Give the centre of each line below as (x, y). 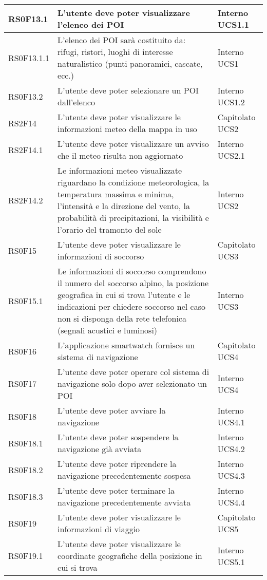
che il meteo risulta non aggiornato (120, 155)
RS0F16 (23, 351)
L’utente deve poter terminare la (116, 490)
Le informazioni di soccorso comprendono (132, 271)
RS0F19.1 (26, 556)
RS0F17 (23, 383)
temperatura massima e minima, (116, 194)
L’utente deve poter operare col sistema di (133, 372)
